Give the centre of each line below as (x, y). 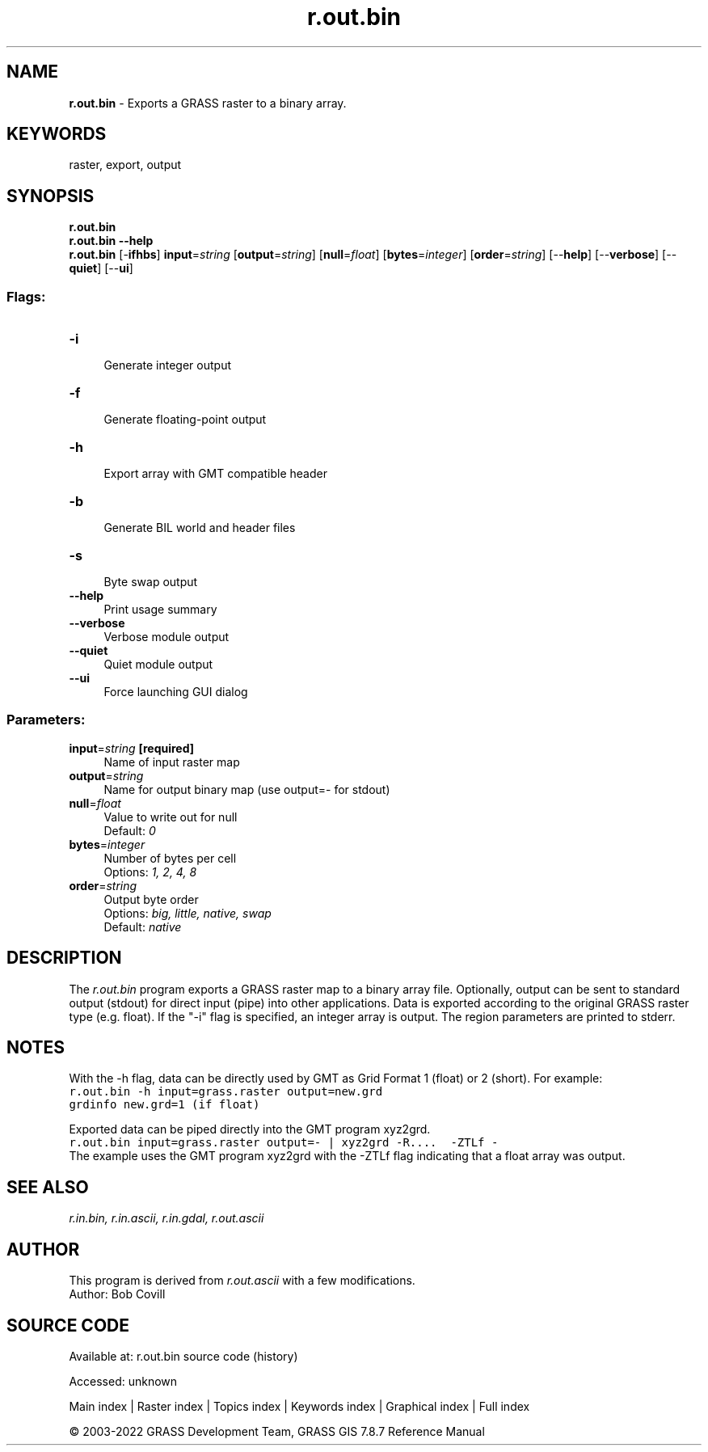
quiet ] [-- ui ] (101, 268)
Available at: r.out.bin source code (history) (183, 1356)
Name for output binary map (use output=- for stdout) (247, 789)
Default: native (143, 926)
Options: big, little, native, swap (188, 913)
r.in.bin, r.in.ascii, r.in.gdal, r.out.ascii (166, 1218)
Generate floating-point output (185, 420)
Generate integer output (168, 365)
